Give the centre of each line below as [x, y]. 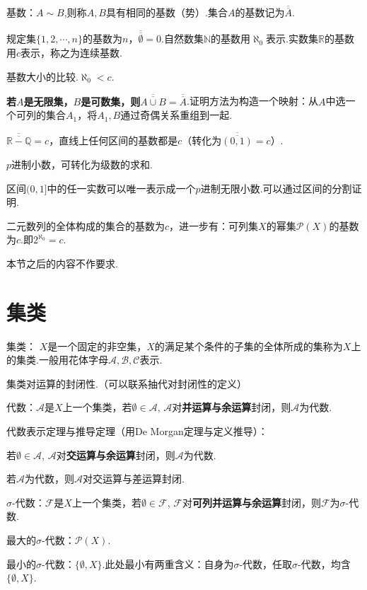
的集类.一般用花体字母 [57, 360]
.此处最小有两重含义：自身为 [168, 563]
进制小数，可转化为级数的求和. [82, 164]
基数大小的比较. [42, 76]
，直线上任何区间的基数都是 [113, 140]
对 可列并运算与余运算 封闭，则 [251, 502]
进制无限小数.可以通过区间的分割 [276, 188]
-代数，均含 [324, 563]
